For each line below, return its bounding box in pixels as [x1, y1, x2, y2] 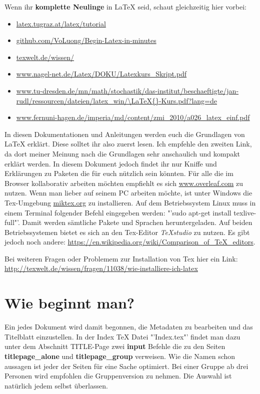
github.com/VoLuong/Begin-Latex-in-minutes [16, 35, 156, 45]
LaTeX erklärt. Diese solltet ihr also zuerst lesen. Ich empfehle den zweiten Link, [4, 138, 252, 149]
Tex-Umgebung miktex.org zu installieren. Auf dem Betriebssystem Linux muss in [4, 197, 256, 207]
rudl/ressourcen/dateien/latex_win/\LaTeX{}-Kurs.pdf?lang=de [16, 95, 217, 105]
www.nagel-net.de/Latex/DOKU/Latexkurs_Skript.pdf [16, 68, 187, 79]
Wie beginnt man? [4, 292, 134, 313]
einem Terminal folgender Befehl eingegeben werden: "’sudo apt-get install [4, 207, 231, 217]
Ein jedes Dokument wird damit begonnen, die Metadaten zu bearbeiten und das [4, 321, 253, 332]
